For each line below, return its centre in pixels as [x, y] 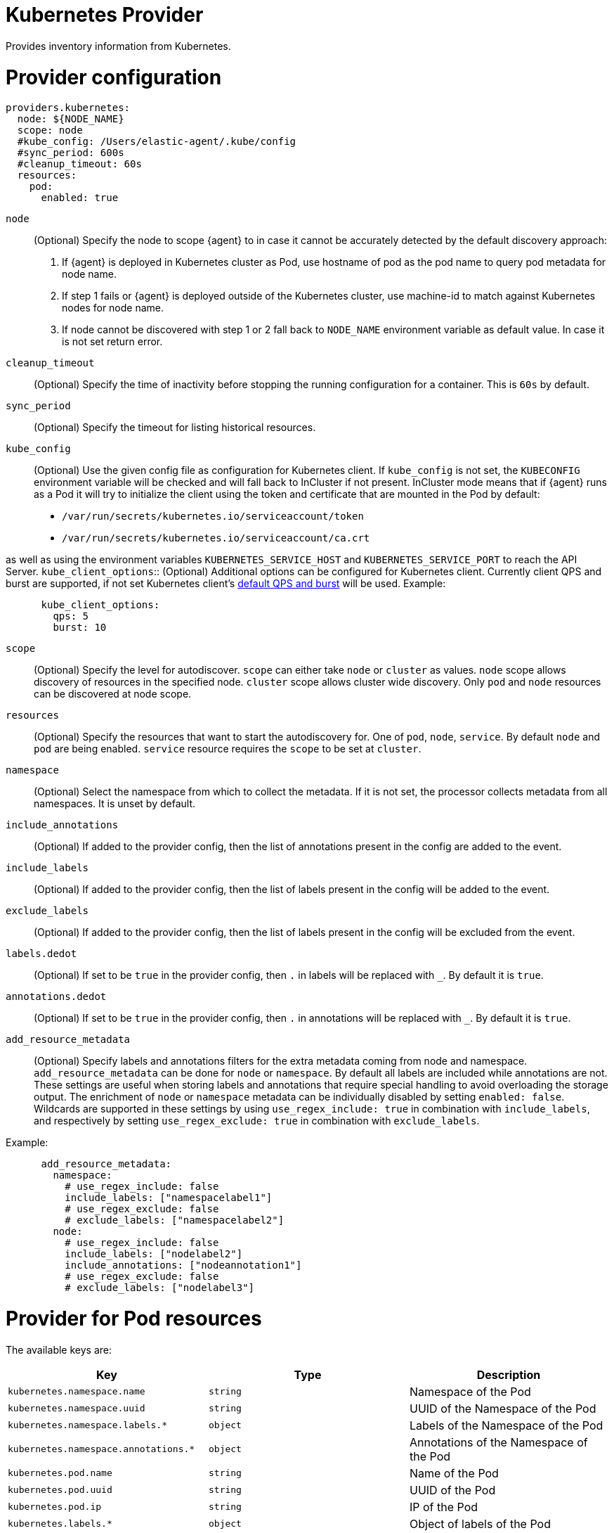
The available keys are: [59, 1349]
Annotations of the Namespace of [498, 1442]
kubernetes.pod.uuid [60, 1490]
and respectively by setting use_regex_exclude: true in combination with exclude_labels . [257, 1121]
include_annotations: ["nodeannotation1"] [183, 1265]
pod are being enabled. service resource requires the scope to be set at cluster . [228, 749]
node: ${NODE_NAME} [71, 119]
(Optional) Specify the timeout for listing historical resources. [175, 428]
